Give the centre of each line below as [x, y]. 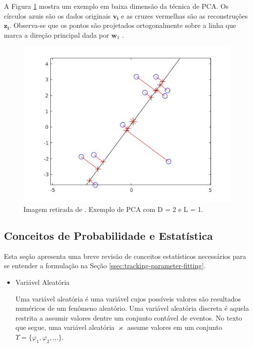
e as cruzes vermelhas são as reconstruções [185, 15]
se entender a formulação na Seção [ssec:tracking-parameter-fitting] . [105, 266]
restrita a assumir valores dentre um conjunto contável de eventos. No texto [129, 317]
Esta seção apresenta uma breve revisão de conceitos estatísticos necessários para [125, 256]
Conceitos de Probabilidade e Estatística [108, 235]
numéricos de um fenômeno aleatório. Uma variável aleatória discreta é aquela [132, 308]
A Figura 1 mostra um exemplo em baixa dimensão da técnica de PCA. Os [116, 6]
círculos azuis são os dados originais [57, 15]
